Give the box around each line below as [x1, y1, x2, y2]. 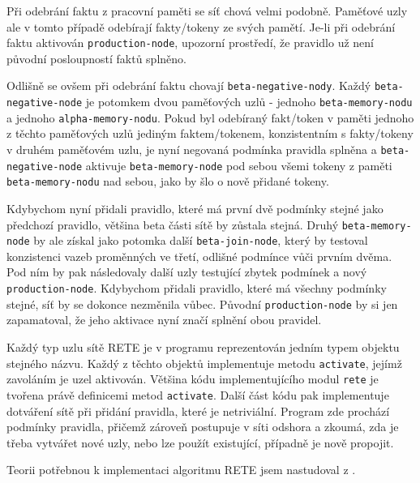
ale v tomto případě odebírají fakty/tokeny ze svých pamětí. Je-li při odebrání [6, 18, 396, 35]
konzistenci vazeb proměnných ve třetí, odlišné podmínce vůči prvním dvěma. [6, 247, 392, 264]
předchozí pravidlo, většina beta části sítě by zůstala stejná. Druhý [6, 216, 339, 233]
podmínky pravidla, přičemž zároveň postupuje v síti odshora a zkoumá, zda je [6, 418, 399, 435]
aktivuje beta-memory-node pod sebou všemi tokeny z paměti [85, 156, 392, 173]
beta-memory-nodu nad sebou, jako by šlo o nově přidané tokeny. [6, 173, 329, 190]
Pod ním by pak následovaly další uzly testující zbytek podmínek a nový [6, 263, 367, 280]
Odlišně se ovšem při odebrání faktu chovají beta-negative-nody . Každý [6, 77, 371, 94]
